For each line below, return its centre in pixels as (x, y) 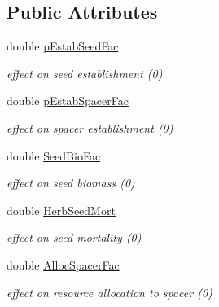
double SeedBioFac (54, 155)
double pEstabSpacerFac (68, 101)
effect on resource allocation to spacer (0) (109, 292)
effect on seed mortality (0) (74, 237)
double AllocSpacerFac (63, 264)
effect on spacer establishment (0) (90, 127)
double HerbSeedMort (61, 210)
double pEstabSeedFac (63, 46)
